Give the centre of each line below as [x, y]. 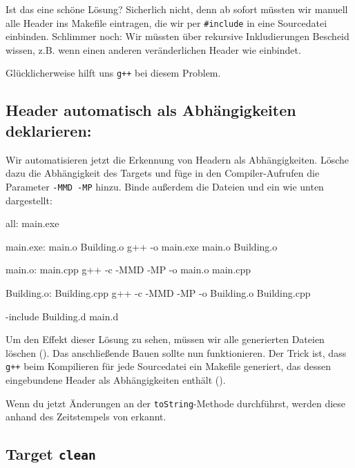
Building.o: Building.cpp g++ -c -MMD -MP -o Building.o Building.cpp [158, 292]
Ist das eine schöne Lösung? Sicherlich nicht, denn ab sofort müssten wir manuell [177, 9]
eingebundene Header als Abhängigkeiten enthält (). [116, 379]
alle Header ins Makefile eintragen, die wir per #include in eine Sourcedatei [166, 22]
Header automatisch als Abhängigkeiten [151, 110]
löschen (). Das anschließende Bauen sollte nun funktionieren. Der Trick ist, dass [176, 352]
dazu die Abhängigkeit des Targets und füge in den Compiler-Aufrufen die [163, 173]
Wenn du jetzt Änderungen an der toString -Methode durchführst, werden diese [176, 403]
